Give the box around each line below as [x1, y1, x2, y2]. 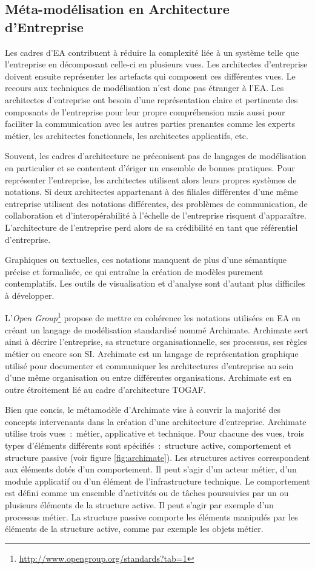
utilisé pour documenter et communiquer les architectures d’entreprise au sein [5, 359, 294, 372]
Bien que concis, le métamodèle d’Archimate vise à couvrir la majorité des [5, 403, 281, 416]
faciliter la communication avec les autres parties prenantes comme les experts [5, 117, 295, 130]
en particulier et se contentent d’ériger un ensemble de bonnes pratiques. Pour [5, 161, 295, 174]
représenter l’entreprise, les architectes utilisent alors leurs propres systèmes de [5, 173, 297, 186]
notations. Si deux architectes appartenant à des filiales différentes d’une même [5, 185, 298, 198]
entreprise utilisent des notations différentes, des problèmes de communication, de [5, 197, 308, 210]
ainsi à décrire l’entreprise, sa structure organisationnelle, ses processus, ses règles [5, 335, 308, 348]
